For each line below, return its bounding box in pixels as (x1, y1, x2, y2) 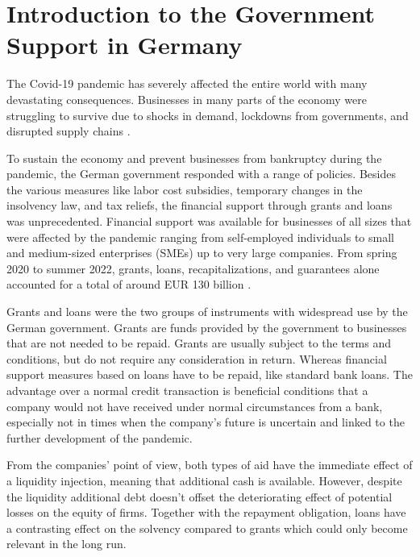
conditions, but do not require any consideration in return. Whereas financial (6, 350, 387, 367)
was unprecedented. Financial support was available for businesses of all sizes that (6, 213, 412, 230)
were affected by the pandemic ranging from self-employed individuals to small (6, 228, 394, 245)
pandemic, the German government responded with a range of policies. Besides (6, 165, 396, 182)
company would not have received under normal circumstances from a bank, (6, 397, 383, 414)
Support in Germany (6, 28, 243, 61)
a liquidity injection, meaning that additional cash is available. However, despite (6, 472, 402, 488)
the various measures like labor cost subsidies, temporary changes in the (6, 181, 363, 197)
